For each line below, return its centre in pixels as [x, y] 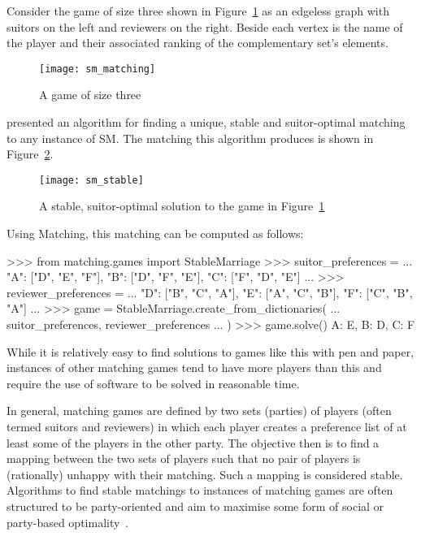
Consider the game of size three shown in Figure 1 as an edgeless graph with [198, 11]
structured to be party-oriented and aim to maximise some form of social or [195, 506]
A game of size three [90, 95]
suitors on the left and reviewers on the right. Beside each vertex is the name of [205, 26]
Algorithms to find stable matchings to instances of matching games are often [200, 490]
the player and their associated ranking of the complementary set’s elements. [197, 43]
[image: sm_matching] [98, 69]
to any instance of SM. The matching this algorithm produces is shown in [190, 138]
